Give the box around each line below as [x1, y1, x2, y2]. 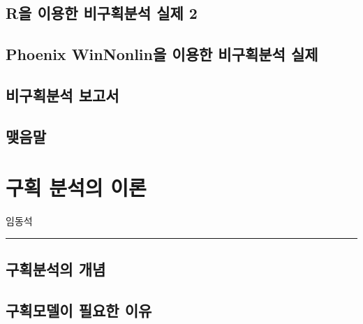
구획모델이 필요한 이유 [6, 300, 152, 321]
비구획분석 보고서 [6, 84, 119, 105]
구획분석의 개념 [6, 258, 106, 280]
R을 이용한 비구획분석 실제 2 [6, 2, 198, 24]
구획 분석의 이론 [6, 173, 147, 202]
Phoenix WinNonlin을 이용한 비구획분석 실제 [6, 43, 318, 65]
